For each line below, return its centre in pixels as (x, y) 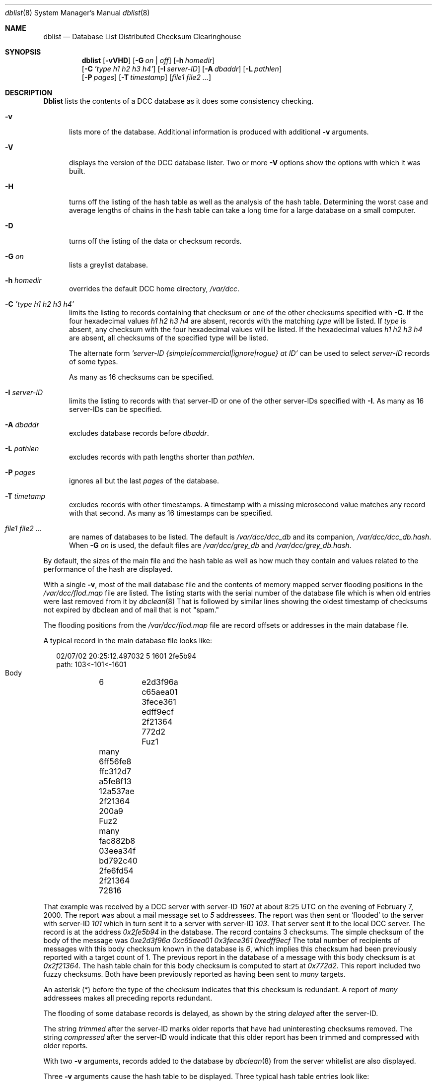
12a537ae (117, 791)
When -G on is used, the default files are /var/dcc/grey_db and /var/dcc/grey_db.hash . (210, 545)
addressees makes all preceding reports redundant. (128, 998)
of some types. (94, 362)
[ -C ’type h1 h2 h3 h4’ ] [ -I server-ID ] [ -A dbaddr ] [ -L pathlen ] (182, 69)
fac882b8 (117, 841)
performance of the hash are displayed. (108, 569)
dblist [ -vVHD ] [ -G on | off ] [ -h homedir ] (148, 60)
